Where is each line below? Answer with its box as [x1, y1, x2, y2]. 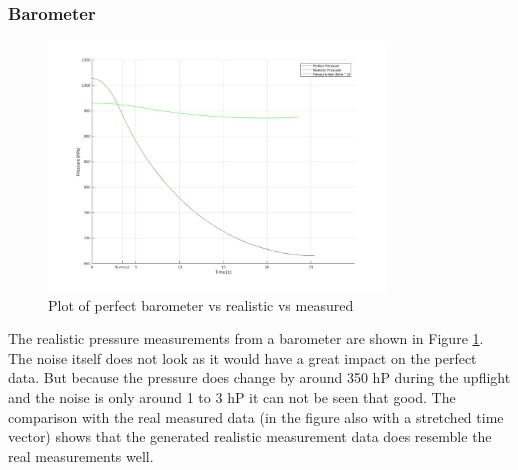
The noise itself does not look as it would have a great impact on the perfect [8, 347, 477, 368]
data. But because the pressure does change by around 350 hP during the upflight [8, 367, 511, 388]
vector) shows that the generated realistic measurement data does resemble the [8, 426, 492, 447]
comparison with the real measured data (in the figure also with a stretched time [8, 406, 504, 427]
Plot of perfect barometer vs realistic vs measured [48, 294, 354, 315]
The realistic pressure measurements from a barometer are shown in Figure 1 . [8, 328, 484, 349]
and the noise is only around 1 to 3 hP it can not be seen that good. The [8, 386, 456, 407]
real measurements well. [8, 445, 154, 466]
